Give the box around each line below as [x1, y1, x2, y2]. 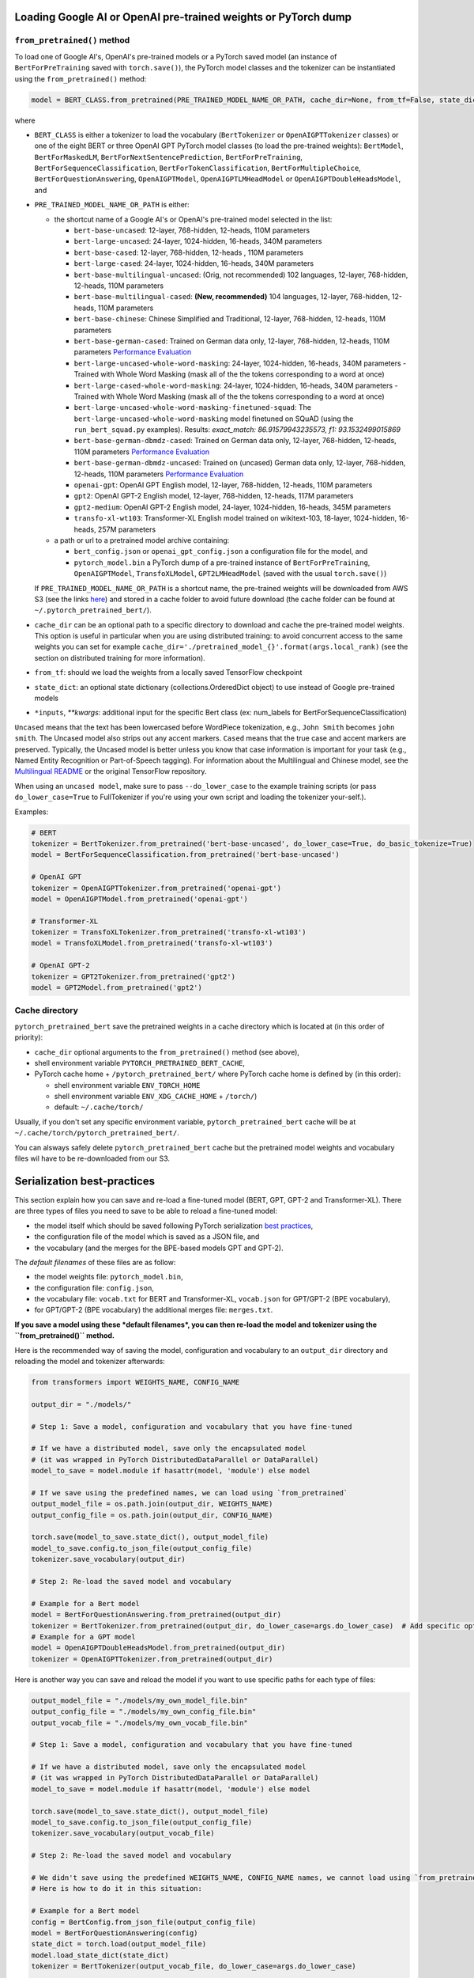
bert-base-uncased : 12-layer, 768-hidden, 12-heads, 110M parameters [73, 225, 310, 235]
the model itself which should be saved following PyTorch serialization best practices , [34, 1221, 314, 1230]
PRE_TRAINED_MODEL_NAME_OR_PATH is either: [34, 200, 190, 210]
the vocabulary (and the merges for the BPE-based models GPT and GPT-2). [34, 1243, 284, 1252]
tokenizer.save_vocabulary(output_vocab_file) [31, 1828, 215, 1838]
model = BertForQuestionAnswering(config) [31, 1928, 198, 1938]
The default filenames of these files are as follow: [14, 1257, 176, 1267]
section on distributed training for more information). [34, 653, 205, 662]
